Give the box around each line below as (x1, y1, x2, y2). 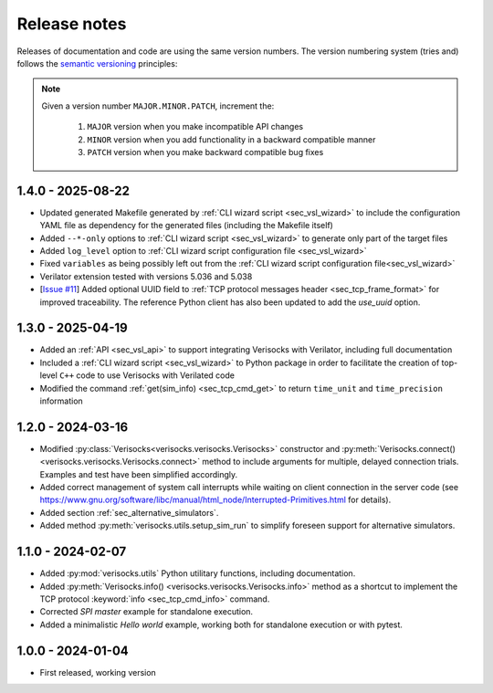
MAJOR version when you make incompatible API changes (87, 121, 304, 132)
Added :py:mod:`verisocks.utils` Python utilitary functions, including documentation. (39, 568, 356, 579)
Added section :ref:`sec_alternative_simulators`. (39, 507, 219, 518)
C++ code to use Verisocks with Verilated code (59, 370, 235, 381)
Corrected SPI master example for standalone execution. (39, 606, 254, 617)
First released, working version (39, 667, 157, 677)
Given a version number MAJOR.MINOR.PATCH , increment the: (41, 100, 275, 111)
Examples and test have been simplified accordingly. (39, 468, 238, 479)
